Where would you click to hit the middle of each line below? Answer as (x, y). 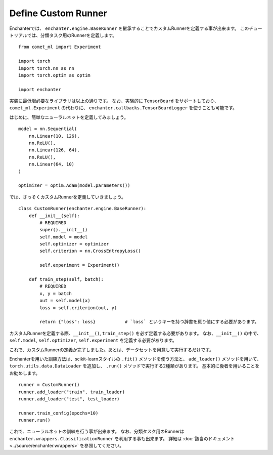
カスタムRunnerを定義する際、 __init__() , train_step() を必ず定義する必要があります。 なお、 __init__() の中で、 (135, 333)
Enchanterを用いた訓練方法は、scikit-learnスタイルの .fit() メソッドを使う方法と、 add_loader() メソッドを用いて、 (135, 359)
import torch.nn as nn (47, 68)
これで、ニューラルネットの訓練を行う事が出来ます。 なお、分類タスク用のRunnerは (97, 431)
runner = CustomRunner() (49, 385)
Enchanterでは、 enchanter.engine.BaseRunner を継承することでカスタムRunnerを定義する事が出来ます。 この (129, 28)
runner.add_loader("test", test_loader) (69, 399)
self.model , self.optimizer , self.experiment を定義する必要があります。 (93, 340)
